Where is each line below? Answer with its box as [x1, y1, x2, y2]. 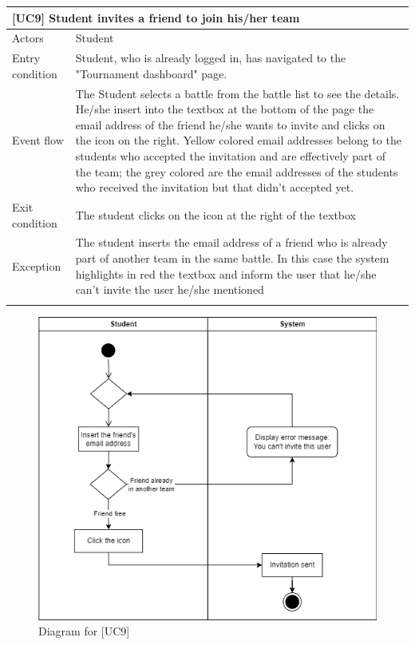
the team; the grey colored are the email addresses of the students [75, 163, 398, 180]
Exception [12, 257, 61, 274]
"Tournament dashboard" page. [75, 65, 227, 81]
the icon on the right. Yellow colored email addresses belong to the [75, 132, 401, 148]
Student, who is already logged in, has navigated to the [75, 49, 346, 66]
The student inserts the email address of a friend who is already [75, 234, 388, 251]
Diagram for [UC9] [38, 623, 130, 639]
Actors [12, 30, 44, 46]
